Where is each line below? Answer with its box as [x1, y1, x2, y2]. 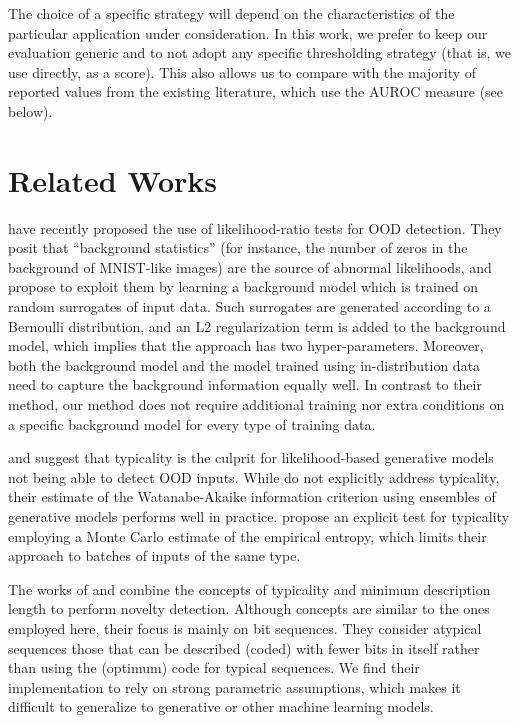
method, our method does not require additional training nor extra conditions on [8, 394, 505, 415]
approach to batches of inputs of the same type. [8, 545, 301, 566]
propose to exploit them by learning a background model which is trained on [8, 276, 479, 297]
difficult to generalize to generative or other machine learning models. [8, 696, 434, 717]
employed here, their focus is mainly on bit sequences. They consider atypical [8, 617, 482, 638]
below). [8, 100, 53, 121]
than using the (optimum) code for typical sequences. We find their [8, 657, 420, 678]
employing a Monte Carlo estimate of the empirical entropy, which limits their [8, 525, 487, 546]
